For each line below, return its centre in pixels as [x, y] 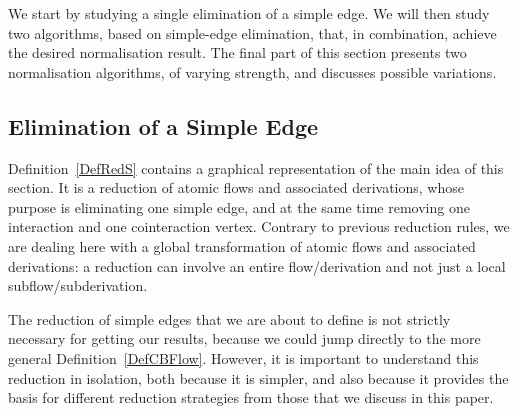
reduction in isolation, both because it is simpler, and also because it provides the [258, 377]
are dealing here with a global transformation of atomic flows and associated [242, 245]
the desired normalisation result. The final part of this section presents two [237, 52]
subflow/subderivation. [78, 285]
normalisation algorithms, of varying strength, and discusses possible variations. [252, 71]
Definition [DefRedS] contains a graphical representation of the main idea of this [256, 167]
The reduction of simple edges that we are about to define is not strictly [229, 318]
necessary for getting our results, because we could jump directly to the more [244, 338]
